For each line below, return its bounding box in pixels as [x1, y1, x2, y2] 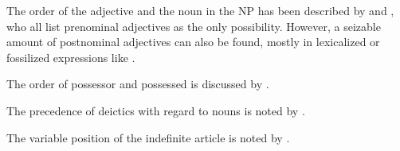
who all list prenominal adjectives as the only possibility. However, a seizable [6, 17, 381, 34]
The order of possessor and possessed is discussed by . [6, 75, 269, 92]
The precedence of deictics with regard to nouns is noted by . [6, 102, 305, 118]
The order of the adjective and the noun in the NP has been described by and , [6, 2, 394, 18]
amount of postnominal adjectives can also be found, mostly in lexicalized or [6, 33, 380, 50]
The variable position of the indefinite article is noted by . [6, 129, 290, 145]
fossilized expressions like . [6, 48, 135, 65]
